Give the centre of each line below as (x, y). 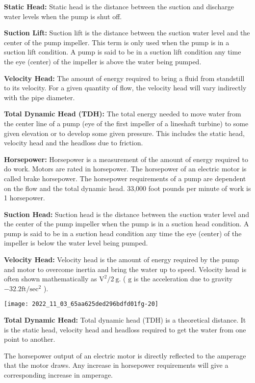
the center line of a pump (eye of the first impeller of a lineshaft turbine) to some (126, 123)
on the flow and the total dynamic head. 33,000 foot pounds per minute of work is (127, 188)
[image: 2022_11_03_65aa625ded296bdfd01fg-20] (81, 304)
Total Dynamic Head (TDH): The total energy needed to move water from (123, 114)
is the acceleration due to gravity (183, 279)
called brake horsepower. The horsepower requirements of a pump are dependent (125, 178)
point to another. (30, 339)
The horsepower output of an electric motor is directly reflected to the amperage (125, 355)
